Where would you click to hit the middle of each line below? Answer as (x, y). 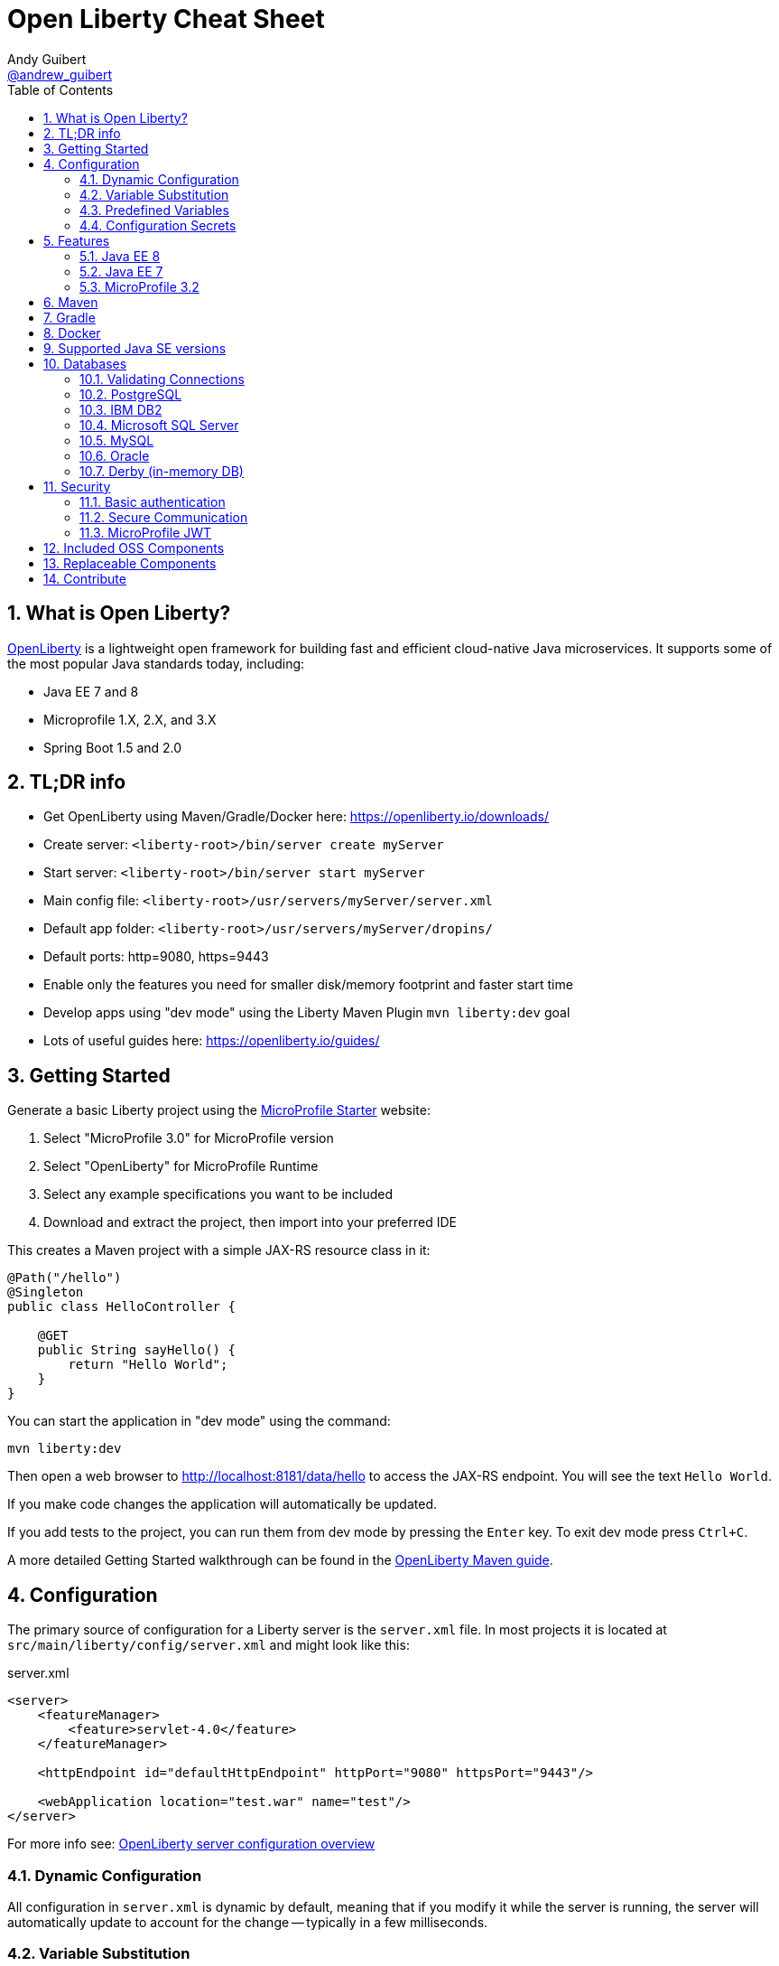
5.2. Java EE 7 (121, 271)
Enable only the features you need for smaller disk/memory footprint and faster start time (308, 985)
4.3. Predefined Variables (154, 210)
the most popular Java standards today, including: (156, 663)
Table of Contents (60, 89)
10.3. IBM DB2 (121, 409)
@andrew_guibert (60, 74)
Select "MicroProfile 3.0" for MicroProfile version (189, 1138)
